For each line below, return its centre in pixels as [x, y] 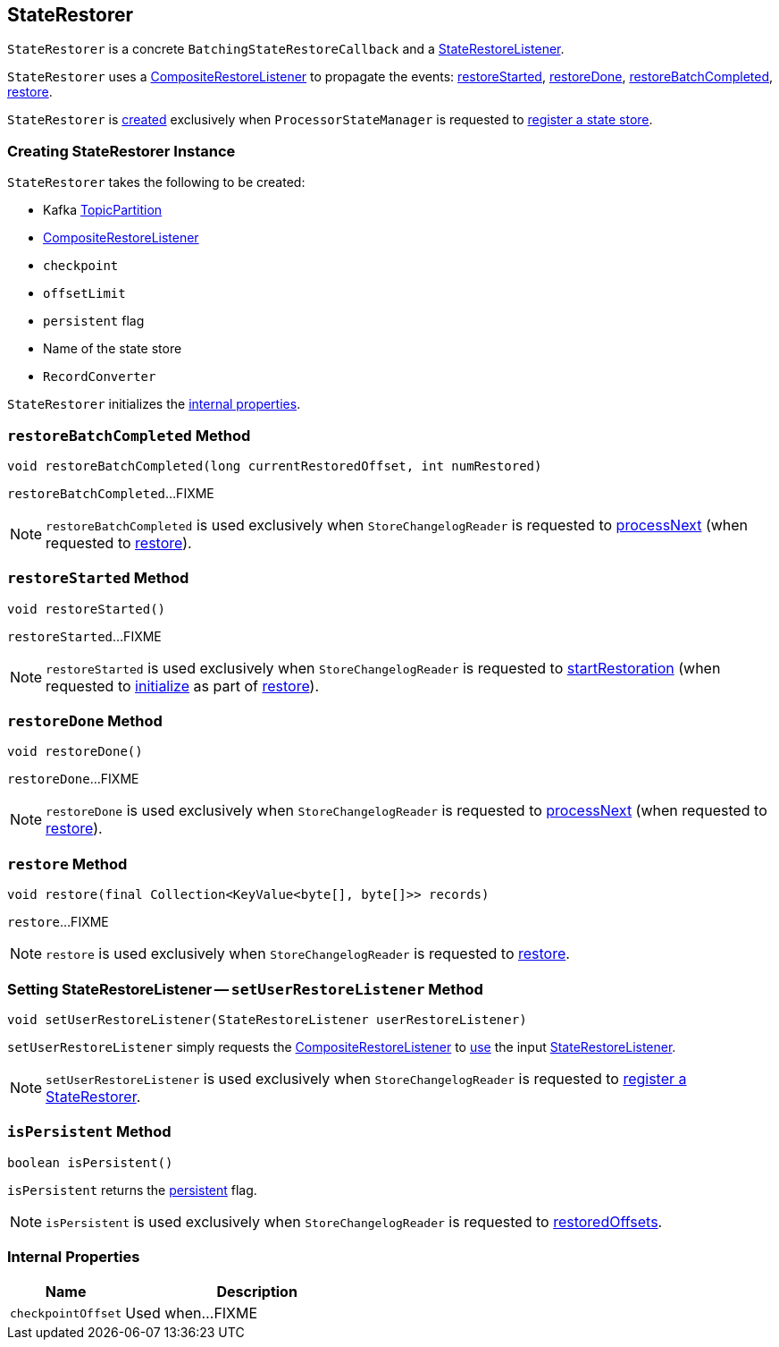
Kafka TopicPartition [103, 210]
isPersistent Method [89, 1132]
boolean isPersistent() [90, 1162]
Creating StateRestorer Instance [121, 151]
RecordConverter [100, 377]
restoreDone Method [85, 721]
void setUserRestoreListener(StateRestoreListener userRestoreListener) [267, 1019]
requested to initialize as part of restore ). [182, 686]
